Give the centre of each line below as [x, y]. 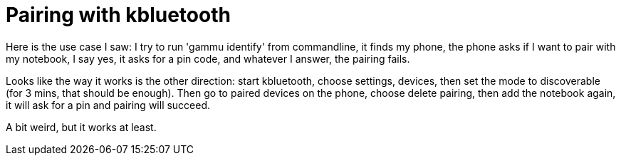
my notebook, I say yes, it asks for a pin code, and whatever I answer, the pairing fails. [208, 58]
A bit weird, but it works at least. [81, 127]
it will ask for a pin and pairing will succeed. [108, 105]
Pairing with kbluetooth [118, 15]
